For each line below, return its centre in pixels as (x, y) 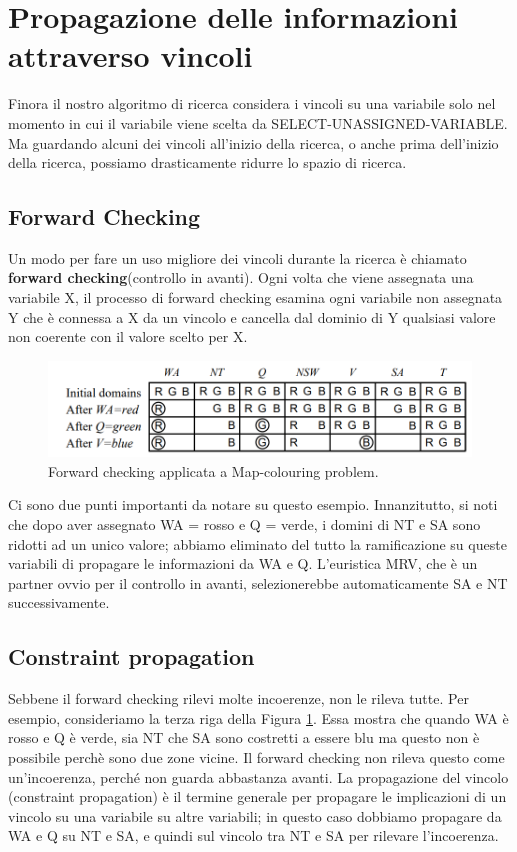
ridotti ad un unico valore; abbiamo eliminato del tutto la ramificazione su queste (257, 543)
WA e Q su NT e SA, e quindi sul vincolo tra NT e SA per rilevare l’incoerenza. (253, 835)
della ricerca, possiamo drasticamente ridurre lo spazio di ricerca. (207, 162)
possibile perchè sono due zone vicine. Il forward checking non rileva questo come (256, 756)
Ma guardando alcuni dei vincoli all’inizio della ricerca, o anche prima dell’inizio (253, 142)
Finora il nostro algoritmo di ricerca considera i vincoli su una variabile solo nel (252, 103)
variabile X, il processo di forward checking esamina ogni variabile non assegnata (255, 297)
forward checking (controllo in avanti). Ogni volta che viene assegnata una (241, 277)
